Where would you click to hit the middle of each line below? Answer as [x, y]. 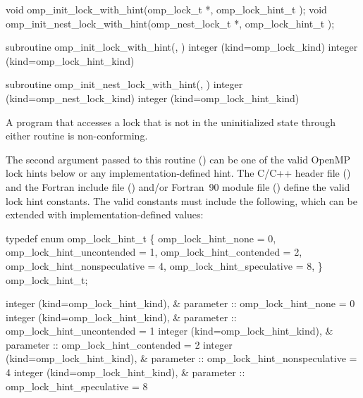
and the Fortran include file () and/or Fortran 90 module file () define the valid [178, 186]
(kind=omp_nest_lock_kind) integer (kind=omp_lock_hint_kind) [153, 98]
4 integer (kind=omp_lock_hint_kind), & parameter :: [125, 372]
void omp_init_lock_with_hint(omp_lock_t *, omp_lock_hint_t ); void [166, 9]
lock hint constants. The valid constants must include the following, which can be [181, 200]
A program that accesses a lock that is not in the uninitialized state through [171, 122]
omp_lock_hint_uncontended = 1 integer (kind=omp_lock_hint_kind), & [170, 331]
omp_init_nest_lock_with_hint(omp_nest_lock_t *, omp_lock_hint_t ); [170, 23]
